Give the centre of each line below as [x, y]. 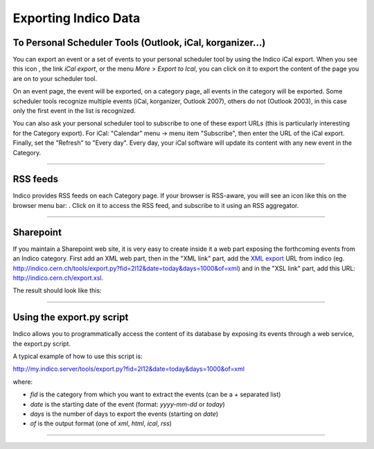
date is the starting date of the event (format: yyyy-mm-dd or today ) [127, 404]
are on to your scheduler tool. [55, 78]
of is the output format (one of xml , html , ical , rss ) [101, 423]
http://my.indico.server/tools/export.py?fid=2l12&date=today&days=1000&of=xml [129, 369]
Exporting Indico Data [77, 18]
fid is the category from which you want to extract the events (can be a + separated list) [155, 394]
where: [23, 382]
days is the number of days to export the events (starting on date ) [124, 414]
